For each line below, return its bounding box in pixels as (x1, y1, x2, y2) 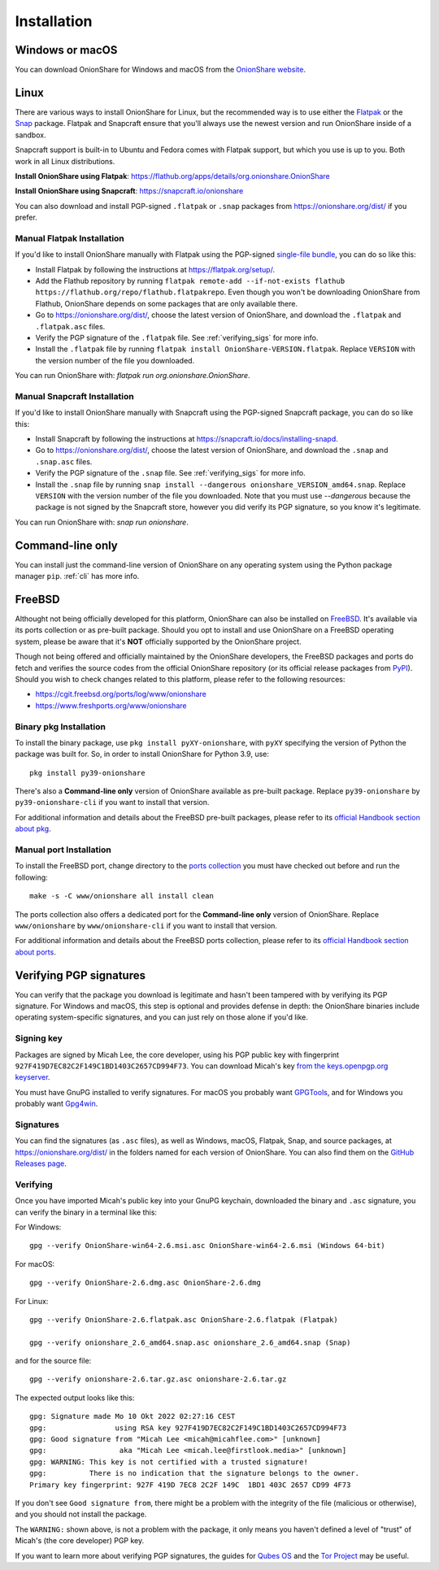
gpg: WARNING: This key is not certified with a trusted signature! (29, 1457, 308, 1467)
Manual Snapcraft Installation (15, 390, 134, 402)
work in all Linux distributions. (15, 156, 115, 166)
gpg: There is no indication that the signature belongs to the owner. (29, 1468, 360, 1478)
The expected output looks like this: (15, 1393, 135, 1403)
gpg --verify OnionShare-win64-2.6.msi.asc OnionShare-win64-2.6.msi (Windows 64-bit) (29, 1241, 385, 1250)
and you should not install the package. (15, 1509, 147, 1520)
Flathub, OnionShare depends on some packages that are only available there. (35, 298, 298, 308)
